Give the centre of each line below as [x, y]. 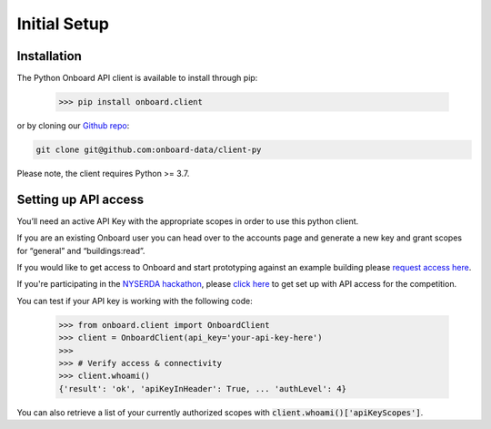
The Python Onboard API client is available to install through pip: [137, 78]
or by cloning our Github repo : [73, 126]
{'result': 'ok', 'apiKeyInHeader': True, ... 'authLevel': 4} [203, 388]
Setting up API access [80, 199]
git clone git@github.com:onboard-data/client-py [149, 150]
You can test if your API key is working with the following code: [135, 301]
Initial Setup [63, 24]
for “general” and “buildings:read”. [81, 250]
